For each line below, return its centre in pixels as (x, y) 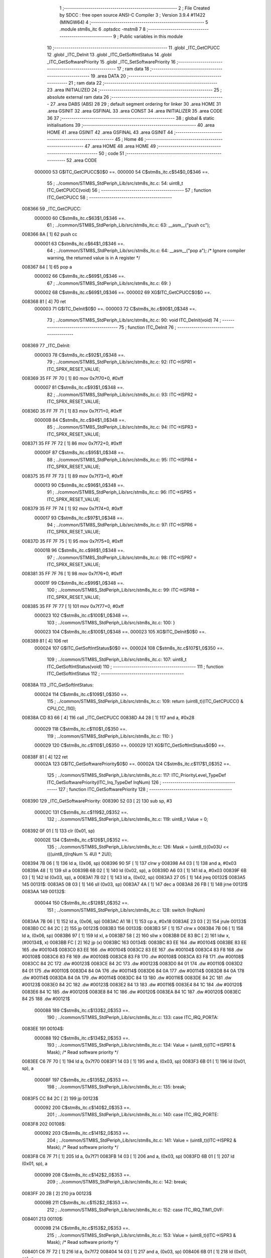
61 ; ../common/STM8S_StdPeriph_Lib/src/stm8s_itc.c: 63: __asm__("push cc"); (128, 225)
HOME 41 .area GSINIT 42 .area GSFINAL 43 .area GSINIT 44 (110, 132)
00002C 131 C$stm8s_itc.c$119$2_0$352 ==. (81, 812)
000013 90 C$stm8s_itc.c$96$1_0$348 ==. (80, 485)
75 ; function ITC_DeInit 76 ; (148, 327)
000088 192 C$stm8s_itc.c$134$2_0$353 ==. (82, 1038)
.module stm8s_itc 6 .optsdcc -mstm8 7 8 (102, 29)
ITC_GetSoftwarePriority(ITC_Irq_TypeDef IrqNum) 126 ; (104, 782)
